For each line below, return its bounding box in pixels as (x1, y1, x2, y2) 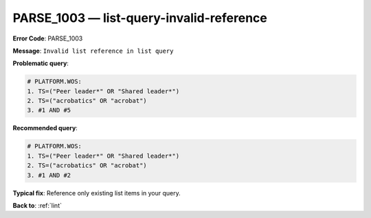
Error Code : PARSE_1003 (12, 34, 83, 43)
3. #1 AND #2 (27, 171, 71, 179)
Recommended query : (12, 124, 78, 132)
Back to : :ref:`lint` (12, 202, 62, 209)
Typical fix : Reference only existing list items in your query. (12, 189, 181, 197)
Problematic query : (12, 59, 69, 68)
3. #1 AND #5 (27, 106, 71, 114)
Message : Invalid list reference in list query (12, 47, 174, 55)
